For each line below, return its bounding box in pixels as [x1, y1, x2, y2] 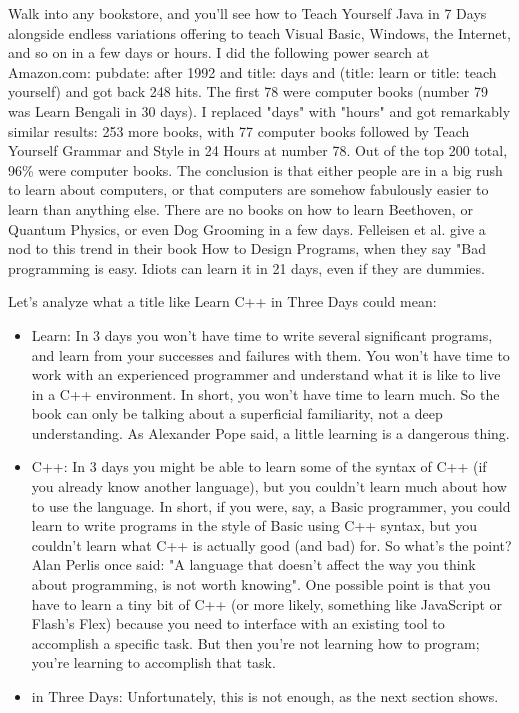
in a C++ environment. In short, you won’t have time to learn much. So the [31, 383, 500, 404]
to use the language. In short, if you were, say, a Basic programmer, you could [31, 495, 511, 516]
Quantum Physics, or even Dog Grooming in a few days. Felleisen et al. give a [8, 218, 486, 239]
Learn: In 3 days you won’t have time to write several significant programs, [31, 324, 493, 345]
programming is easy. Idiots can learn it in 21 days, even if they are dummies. [8, 257, 485, 278]
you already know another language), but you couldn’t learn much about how [31, 476, 507, 497]
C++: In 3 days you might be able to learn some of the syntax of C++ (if [31, 456, 487, 477]
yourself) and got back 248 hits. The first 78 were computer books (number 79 [8, 81, 488, 102]
